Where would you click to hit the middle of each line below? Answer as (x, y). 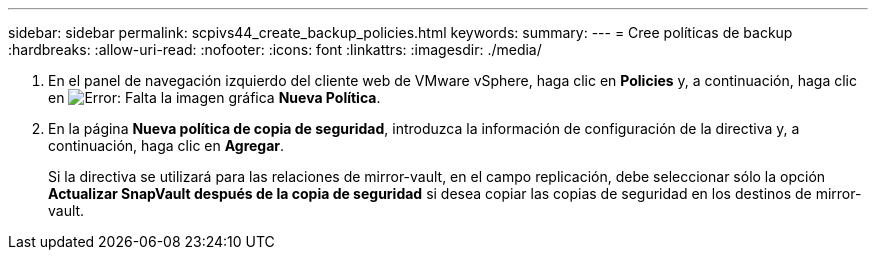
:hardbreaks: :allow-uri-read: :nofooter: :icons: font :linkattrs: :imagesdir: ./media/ (275, 49)
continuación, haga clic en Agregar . (166, 145)
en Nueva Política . (214, 97)
